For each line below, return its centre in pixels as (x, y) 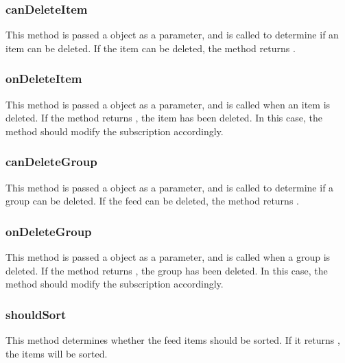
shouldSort (36, 314)
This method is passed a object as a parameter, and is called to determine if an (172, 35)
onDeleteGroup (49, 231)
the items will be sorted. (57, 353)
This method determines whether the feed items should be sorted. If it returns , (173, 340)
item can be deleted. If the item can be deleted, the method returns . (151, 48)
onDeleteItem (44, 79)
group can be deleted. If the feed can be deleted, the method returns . (152, 201)
